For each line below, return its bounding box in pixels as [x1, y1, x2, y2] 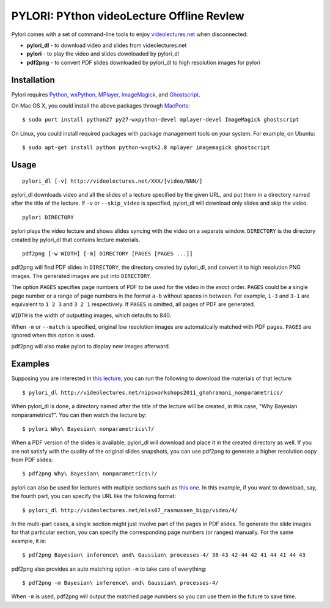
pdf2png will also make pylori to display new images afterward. [11, 343, 170, 350]
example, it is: [11, 537, 46, 544]
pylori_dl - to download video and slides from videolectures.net [26, 42, 187, 49]
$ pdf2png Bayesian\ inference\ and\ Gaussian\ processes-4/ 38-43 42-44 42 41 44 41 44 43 [22, 552, 306, 559]
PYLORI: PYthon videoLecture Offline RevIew [11, 9, 244, 23]
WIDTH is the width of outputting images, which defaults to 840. [11, 312, 172, 319]
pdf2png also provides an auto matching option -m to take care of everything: [11, 565, 207, 573]
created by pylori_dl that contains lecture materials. [11, 236, 141, 243]
